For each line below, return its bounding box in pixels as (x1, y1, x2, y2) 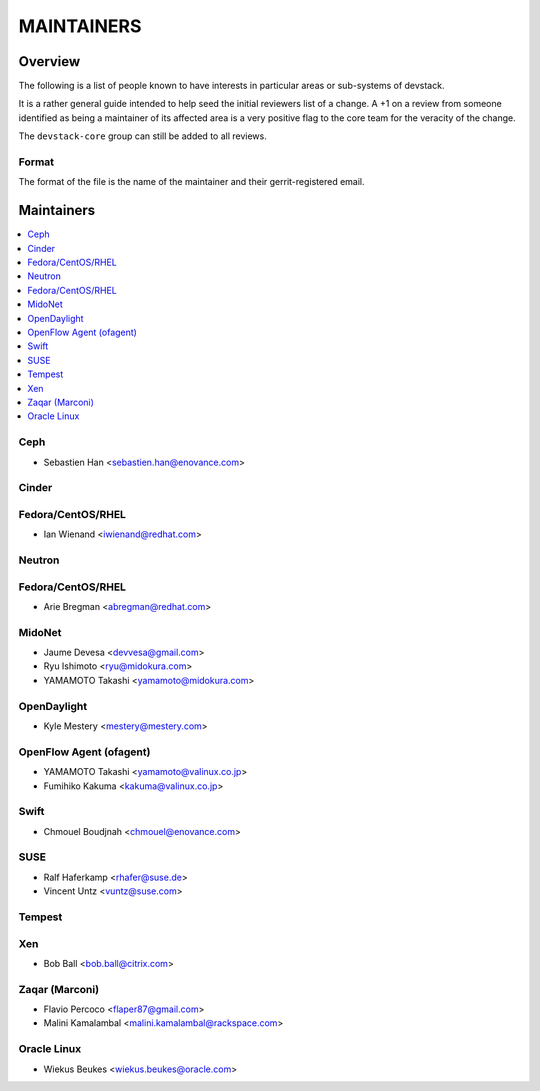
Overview (18, 53, 81, 70)
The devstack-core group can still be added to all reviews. (18, 130, 267, 142)
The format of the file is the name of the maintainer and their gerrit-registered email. (18, 176, 365, 188)
